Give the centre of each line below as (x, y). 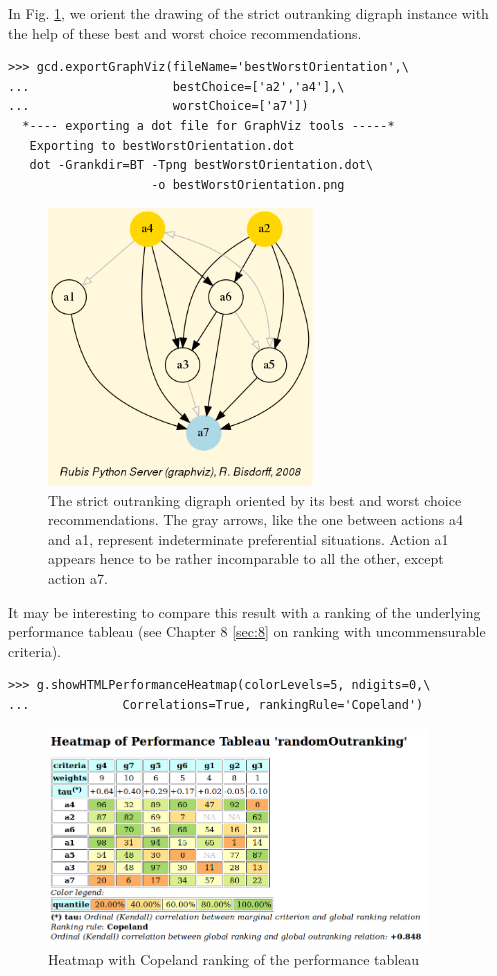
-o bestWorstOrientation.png (248, 184)
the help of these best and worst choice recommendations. (185, 32)
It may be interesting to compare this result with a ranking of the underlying (244, 611)
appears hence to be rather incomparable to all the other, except (246, 558)
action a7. (78, 577)
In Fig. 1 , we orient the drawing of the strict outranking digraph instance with (248, 13)
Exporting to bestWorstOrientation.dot (162, 145)
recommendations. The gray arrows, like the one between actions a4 (255, 519)
